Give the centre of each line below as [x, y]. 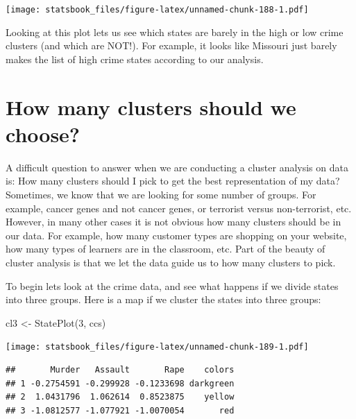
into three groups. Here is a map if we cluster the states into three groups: [163, 299]
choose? [43, 134]
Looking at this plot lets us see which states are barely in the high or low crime [175, 32]
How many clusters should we [151, 106]
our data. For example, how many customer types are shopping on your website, [176, 235]
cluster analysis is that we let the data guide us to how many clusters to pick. [171, 262]
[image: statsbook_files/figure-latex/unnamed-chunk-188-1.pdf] [157, 10]
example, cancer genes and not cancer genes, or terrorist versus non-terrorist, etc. [179, 208]
